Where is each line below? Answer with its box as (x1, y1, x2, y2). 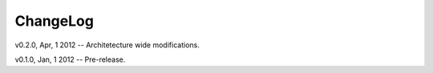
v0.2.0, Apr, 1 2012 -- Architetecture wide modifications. (14, 40, 200, 50)
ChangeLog (14, 12, 94, 30)
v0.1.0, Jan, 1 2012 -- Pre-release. (14, 55, 126, 64)
